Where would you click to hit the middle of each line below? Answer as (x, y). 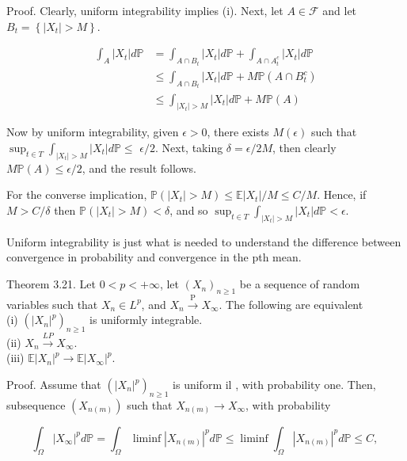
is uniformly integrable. (146, 320)
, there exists (238, 132)
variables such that (52, 304)
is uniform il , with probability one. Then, (274, 385)
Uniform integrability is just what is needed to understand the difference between (204, 241)
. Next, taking (189, 147)
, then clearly (304, 147)
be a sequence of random (300, 284)
